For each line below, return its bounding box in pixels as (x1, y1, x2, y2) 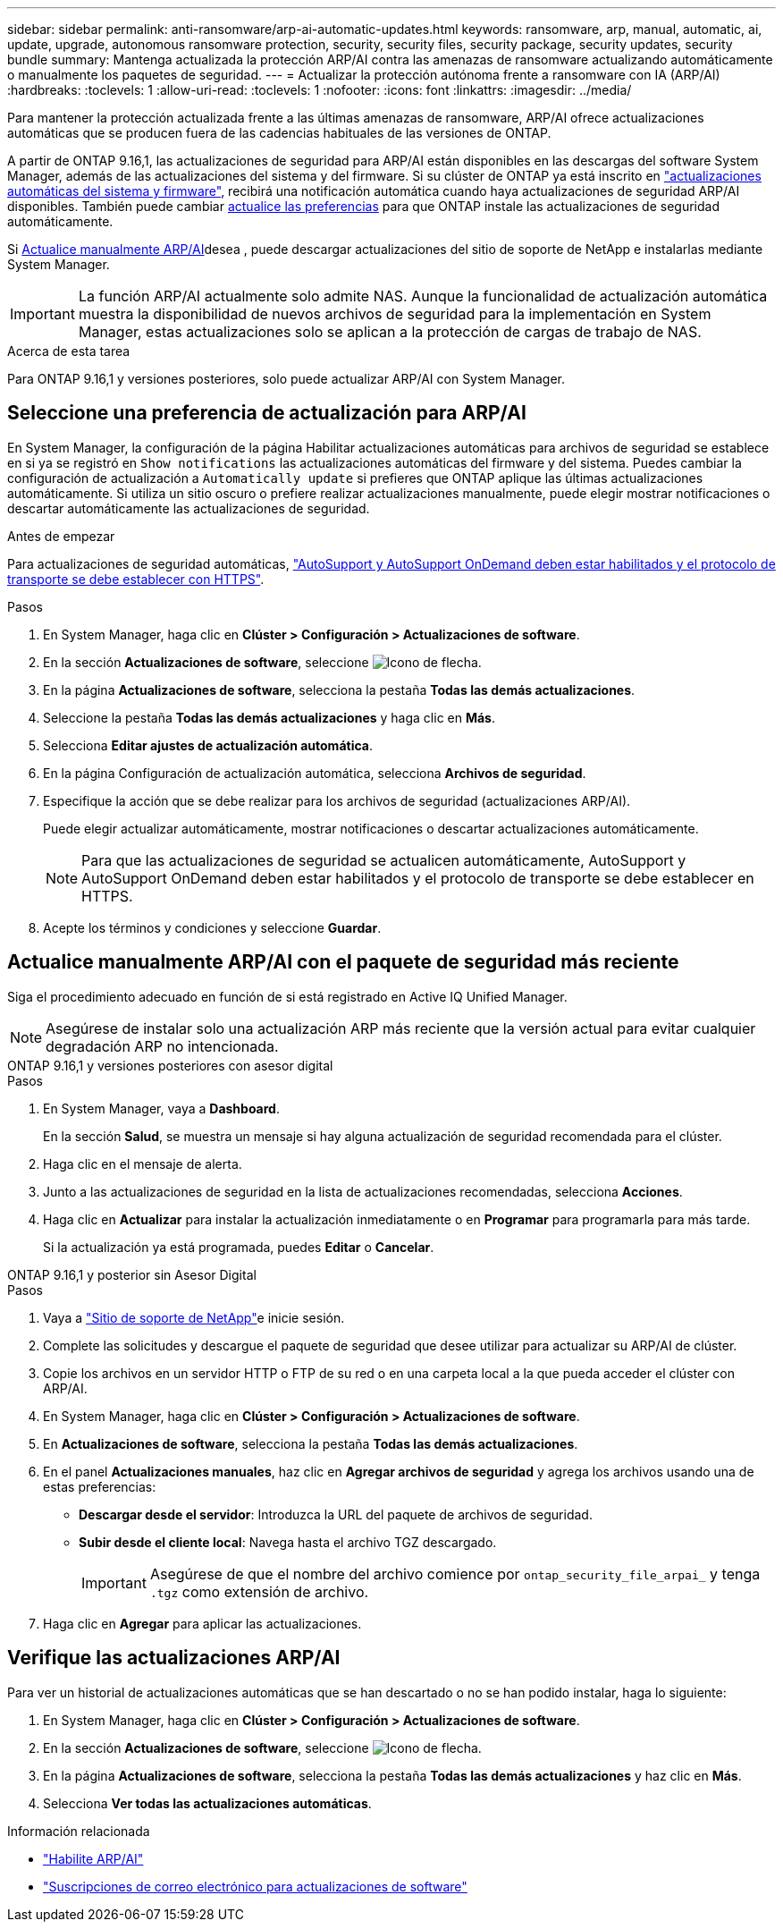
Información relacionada (7, 1823, 150, 1839)
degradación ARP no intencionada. (46, 1036, 279, 1055)
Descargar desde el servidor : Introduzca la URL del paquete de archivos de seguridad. (79, 1506, 593, 1522)
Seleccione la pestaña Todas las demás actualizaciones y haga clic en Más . (43, 709, 496, 725)
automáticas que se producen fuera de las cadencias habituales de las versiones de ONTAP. (7, 125, 551, 140)
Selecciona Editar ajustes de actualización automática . (43, 737, 373, 753)
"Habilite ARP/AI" (43, 1850, 144, 1866)
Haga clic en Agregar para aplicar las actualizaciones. (43, 1615, 362, 1631)
